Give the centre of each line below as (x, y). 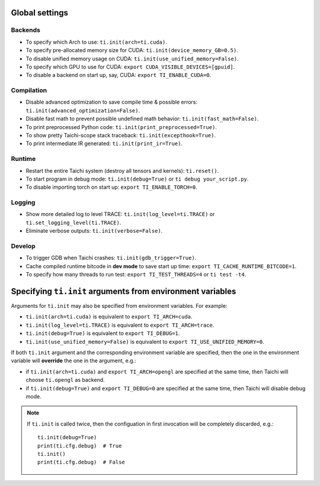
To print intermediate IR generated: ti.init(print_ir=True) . (104, 144)
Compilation (29, 91)
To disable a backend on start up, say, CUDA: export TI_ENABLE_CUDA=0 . (119, 75)
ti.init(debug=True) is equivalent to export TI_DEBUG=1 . (103, 333)
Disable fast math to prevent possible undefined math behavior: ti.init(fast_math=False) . (142, 119)
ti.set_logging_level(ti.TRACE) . (73, 223)
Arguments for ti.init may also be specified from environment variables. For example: (119, 306)
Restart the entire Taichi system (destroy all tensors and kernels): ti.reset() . (122, 170)
